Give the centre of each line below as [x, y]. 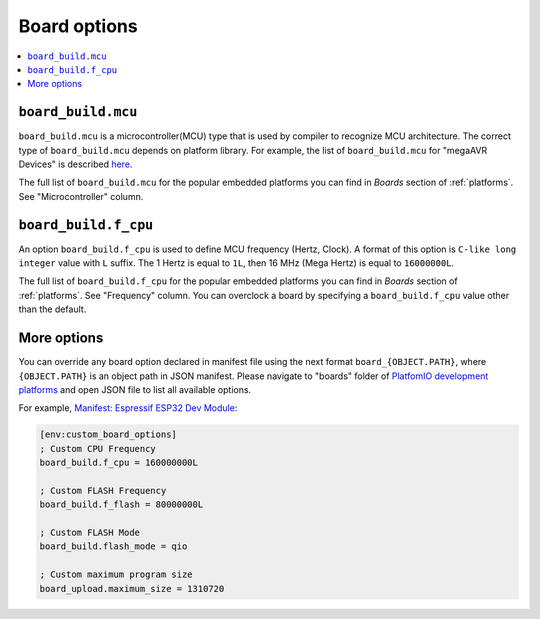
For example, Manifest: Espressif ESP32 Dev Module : [128, 408]
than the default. [52, 309]
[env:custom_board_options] [108, 434]
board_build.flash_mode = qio [113, 546]
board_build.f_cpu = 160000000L [119, 463]
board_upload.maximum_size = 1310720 [132, 588]
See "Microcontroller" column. [81, 196]
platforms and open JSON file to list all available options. [135, 389]
